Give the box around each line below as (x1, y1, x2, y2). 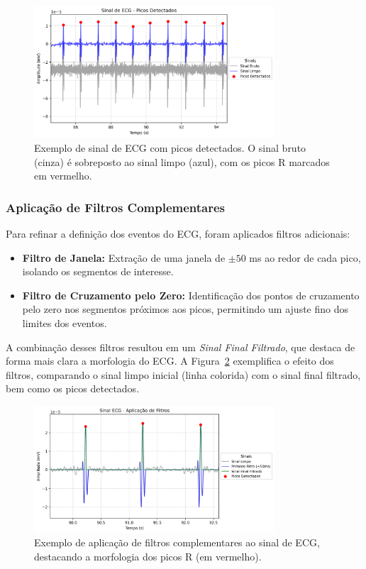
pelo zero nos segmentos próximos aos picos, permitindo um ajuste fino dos (22, 302, 348, 316)
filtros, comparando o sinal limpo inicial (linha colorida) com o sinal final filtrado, (6, 367, 361, 382)
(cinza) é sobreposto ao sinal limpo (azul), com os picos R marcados (34, 154, 330, 169)
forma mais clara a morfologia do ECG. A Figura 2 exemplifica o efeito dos (6, 353, 334, 368)
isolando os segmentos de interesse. (22, 264, 174, 279)
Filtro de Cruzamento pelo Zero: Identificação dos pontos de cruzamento (22, 287, 360, 302)
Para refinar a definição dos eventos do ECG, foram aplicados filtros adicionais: (6, 226, 350, 241)
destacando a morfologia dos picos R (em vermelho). (34, 548, 262, 563)
